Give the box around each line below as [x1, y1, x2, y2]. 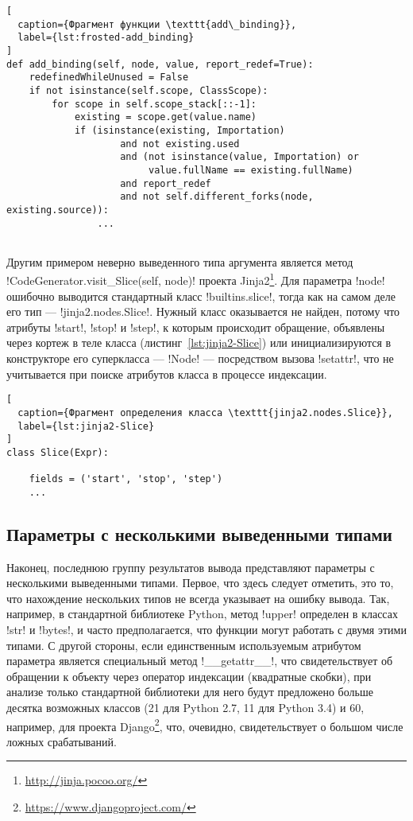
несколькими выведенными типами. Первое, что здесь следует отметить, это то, [6, 574, 394, 591]
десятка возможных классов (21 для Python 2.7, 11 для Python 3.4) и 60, [6, 699, 365, 716]
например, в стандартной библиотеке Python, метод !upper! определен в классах [6, 605, 398, 622]
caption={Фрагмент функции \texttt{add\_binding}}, [17, 18, 297, 30]
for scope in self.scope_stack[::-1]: [52, 98, 257, 110]
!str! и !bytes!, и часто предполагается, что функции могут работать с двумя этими [6, 621, 407, 638]
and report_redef [120, 177, 211, 189]
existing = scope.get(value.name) [74, 111, 257, 123]
